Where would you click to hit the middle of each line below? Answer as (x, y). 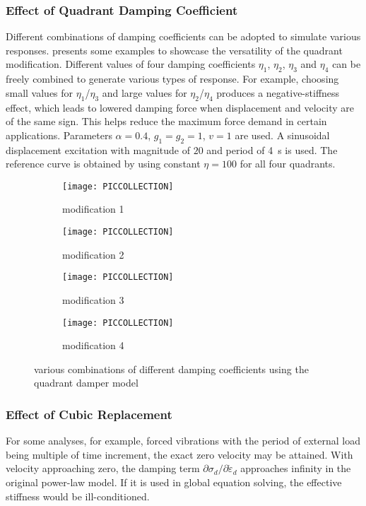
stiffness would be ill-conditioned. (78, 496)
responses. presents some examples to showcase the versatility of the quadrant (174, 50)
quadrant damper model (86, 383)
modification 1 (93, 209)
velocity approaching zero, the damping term (103, 468)
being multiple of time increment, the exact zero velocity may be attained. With (179, 454)
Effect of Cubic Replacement (89, 414)
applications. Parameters (59, 135)
